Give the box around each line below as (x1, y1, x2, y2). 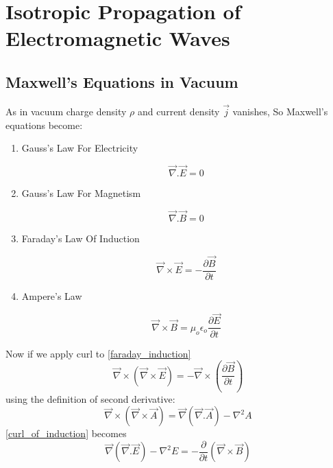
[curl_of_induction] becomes (5, 426, 127, 441)
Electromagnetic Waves (5, 24, 230, 52)
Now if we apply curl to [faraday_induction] (5, 346, 191, 360)
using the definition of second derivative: (5, 391, 175, 406)
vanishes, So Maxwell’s (232, 104, 328, 118)
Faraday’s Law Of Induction (21, 231, 140, 245)
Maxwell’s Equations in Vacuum (5, 71, 238, 92)
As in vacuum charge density (5, 104, 127, 118)
